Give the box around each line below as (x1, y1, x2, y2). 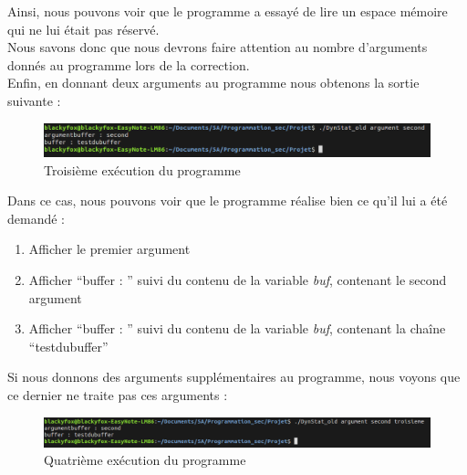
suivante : (7, 90, 61, 110)
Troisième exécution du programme (44, 160, 241, 179)
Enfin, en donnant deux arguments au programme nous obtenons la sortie (7, 73, 420, 92)
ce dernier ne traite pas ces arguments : (7, 385, 228, 404)
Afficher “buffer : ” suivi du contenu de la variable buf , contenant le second (28, 269, 447, 289)
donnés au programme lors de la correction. (7, 55, 250, 74)
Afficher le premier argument (28, 239, 191, 259)
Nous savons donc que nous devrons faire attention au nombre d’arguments (7, 37, 428, 57)
